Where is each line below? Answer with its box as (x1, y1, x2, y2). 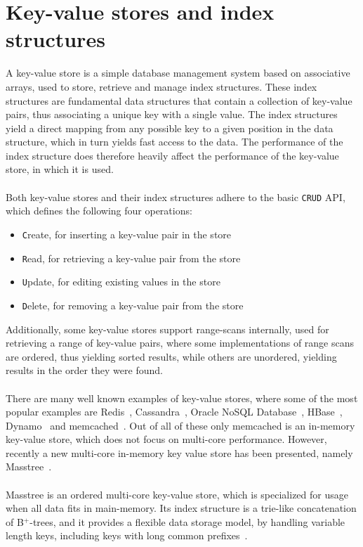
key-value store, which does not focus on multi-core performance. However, (6, 432, 327, 446)
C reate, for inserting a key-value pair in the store (22, 226, 232, 241)
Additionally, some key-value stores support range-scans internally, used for (6, 321, 329, 336)
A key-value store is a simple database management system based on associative (6, 65, 350, 80)
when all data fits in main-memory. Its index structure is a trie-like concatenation (6, 501, 357, 515)
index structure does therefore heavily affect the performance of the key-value (6, 148, 339, 162)
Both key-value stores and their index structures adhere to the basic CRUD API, (6, 189, 345, 204)
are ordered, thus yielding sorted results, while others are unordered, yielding (6, 349, 337, 363)
